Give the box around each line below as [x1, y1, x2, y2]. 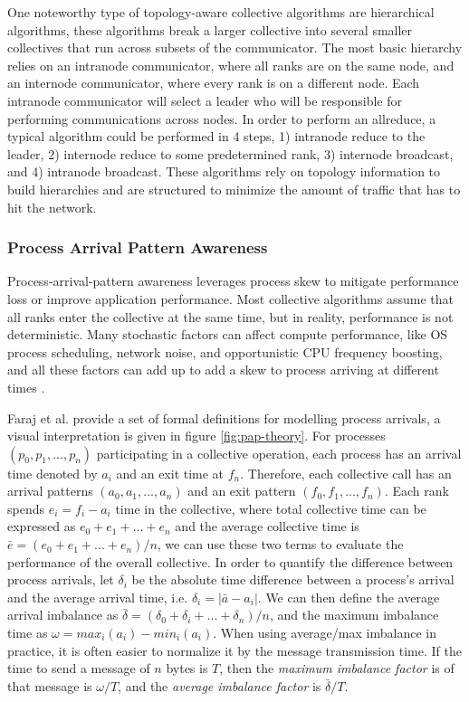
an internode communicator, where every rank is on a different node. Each [7, 73, 420, 92]
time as [7, 623, 48, 642]
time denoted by [7, 463, 98, 482]
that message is [7, 676, 92, 695]
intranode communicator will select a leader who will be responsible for [7, 90, 402, 109]
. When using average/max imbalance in [213, 623, 436, 642]
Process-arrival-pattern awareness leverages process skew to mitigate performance [7, 271, 459, 290]
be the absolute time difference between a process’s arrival [131, 570, 455, 589]
